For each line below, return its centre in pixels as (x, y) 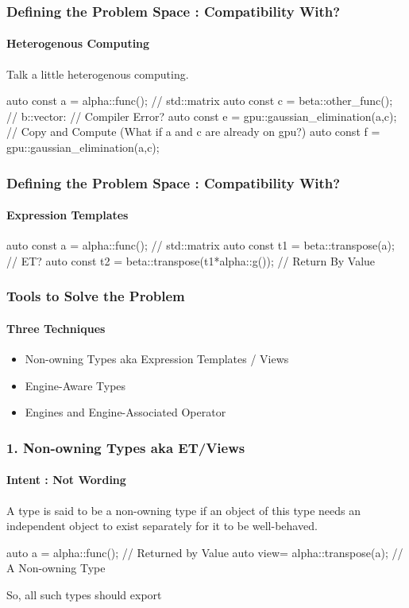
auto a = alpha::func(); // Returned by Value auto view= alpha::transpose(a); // (205, 552)
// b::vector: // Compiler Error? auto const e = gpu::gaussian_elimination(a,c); (202, 116)
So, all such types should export (84, 594)
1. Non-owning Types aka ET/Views (126, 447)
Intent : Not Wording (66, 480)
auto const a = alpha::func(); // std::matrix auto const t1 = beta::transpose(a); (201, 245)
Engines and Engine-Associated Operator (125, 412)
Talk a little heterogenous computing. (98, 74)
